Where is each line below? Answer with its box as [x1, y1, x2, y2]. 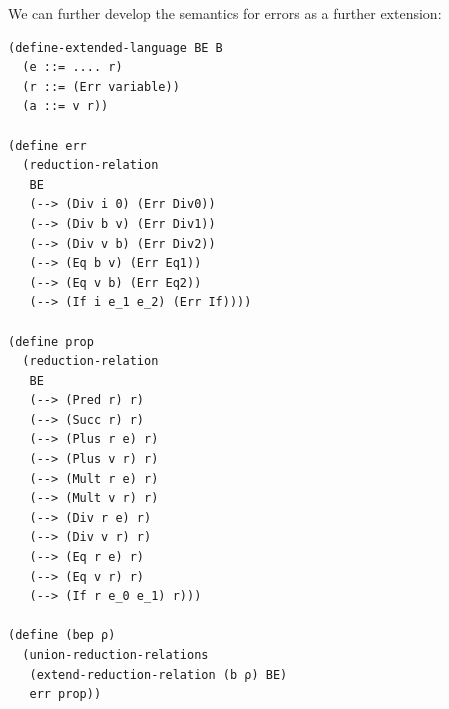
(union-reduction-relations [22, 648, 209, 662]
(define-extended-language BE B [8, 40, 223, 55]
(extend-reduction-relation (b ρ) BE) [29, 667, 288, 682]
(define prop [8, 334, 94, 349]
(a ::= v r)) [22, 99, 109, 114]
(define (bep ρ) [8, 628, 116, 643]
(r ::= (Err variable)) [22, 79, 180, 94]
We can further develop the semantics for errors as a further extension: [8, 3, 442, 23]
